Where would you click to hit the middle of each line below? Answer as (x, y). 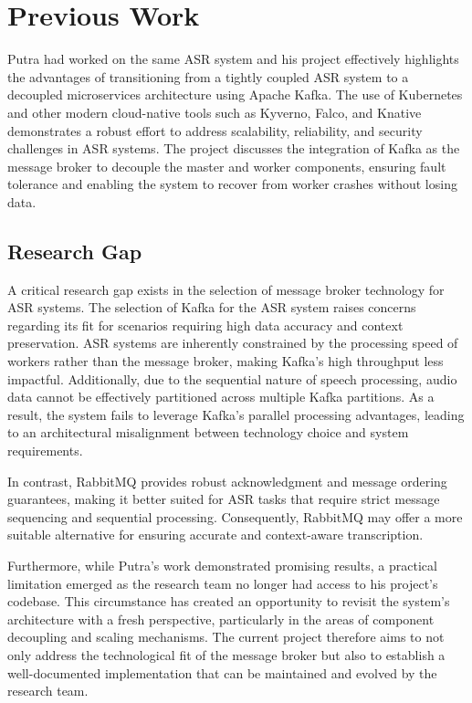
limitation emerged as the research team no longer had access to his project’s (223, 583)
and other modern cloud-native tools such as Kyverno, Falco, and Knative (215, 112)
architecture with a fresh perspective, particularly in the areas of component (221, 619)
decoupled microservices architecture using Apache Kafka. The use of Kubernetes (235, 94)
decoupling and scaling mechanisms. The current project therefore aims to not (226, 637)
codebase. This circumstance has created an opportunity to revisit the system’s (229, 601)
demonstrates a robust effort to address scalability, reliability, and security (215, 130)
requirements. (45, 451)
